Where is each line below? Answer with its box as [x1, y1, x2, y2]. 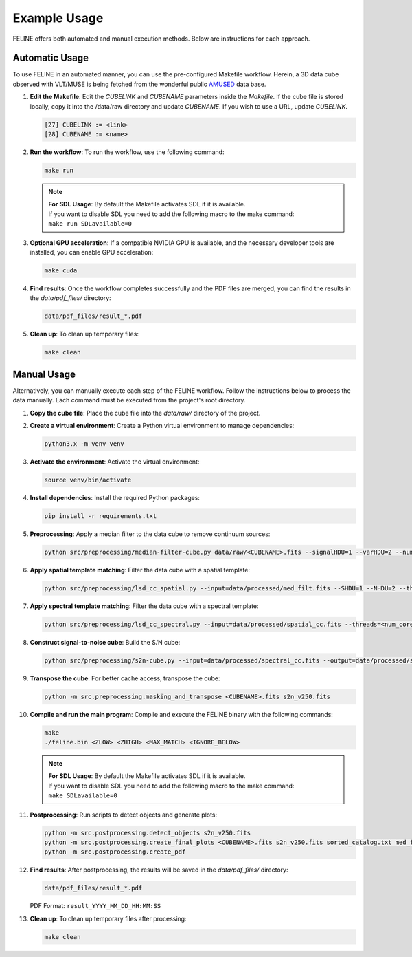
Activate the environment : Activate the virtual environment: [30, 458, 200, 466]
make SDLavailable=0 [48, 792, 118, 799]
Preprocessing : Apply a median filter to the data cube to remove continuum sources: [30, 530, 271, 538]
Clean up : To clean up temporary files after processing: [30, 914, 187, 923]
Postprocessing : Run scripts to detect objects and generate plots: [30, 810, 218, 819]
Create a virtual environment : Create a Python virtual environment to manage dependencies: [30, 421, 295, 429]
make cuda [44, 266, 78, 275]
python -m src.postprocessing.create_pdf [44, 848, 186, 856]
